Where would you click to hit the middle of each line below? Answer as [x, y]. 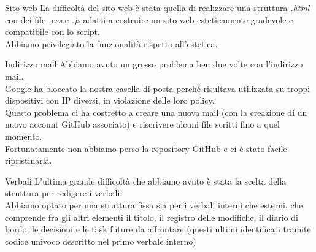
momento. [24, 136]
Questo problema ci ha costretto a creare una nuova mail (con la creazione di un [156, 112]
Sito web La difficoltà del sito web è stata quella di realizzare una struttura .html [157, 7]
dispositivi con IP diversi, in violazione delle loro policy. [110, 100]
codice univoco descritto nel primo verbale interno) [101, 241]
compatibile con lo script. [52, 32]
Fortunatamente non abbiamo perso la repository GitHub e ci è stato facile [146, 148]
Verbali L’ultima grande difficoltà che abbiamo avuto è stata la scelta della [146, 181]
